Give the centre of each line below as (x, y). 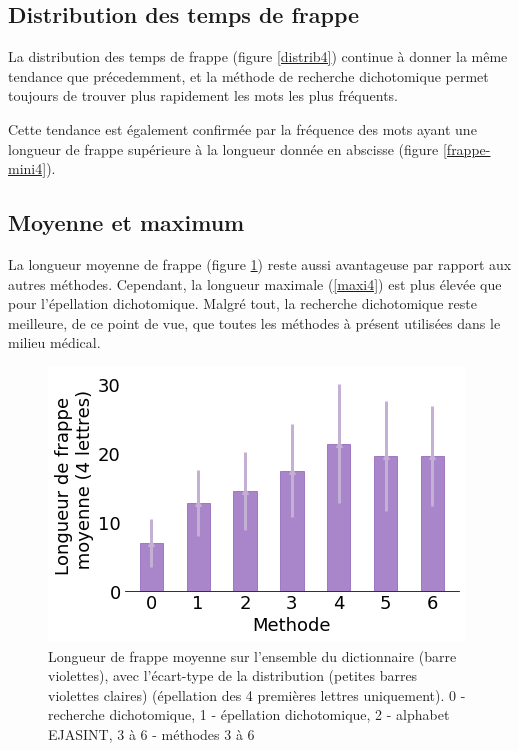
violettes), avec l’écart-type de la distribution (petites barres (233, 675)
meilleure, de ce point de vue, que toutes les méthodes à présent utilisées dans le (254, 322)
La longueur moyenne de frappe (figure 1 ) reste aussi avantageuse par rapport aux (260, 263)
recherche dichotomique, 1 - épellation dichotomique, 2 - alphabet (249, 714)
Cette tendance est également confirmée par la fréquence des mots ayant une (242, 128)
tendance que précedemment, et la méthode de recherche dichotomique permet (248, 75)
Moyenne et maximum (126, 222)
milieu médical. (54, 342)
